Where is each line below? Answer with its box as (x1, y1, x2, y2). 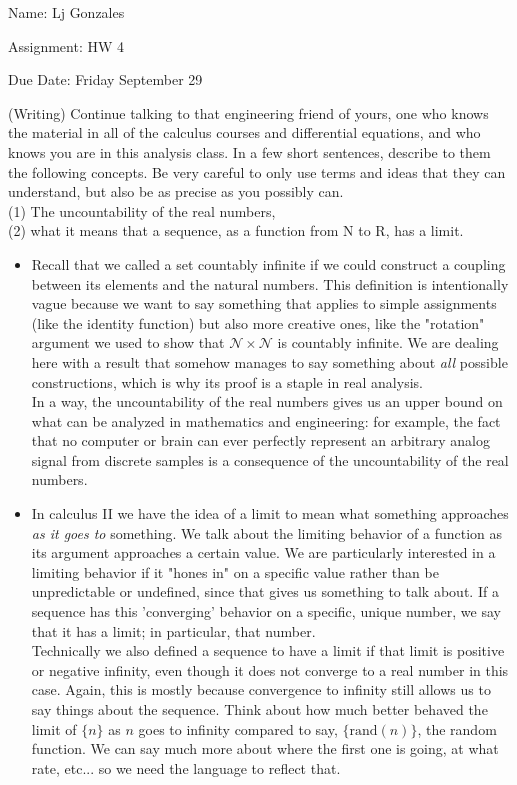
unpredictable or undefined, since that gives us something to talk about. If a (31, 581, 499, 602)
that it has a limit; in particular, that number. (31, 620, 316, 641)
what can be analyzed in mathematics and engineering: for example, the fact (31, 410, 501, 431)
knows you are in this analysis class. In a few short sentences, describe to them (8, 141, 491, 162)
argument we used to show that (31, 332, 225, 353)
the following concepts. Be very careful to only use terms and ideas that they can (8, 161, 506, 182)
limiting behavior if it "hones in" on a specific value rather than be (31, 561, 439, 582)
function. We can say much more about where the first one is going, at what (31, 738, 499, 759)
